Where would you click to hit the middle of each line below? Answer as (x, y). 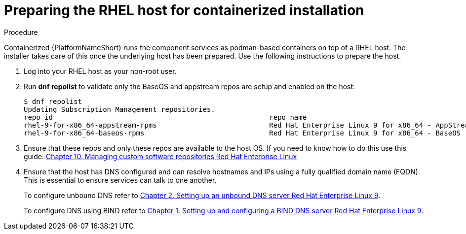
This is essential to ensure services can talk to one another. (120, 180)
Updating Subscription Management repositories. (119, 109)
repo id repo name (165, 117)
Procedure (21, 32)
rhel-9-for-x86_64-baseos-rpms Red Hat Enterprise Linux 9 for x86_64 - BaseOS (242, 133)
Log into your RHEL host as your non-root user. (100, 71)
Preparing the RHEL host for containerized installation (184, 10)
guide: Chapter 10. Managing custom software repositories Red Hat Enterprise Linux (160, 156)
